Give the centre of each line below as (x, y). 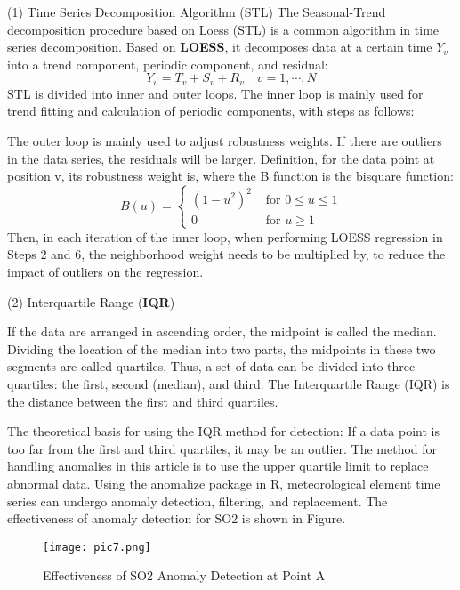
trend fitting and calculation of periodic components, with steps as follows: (211, 111)
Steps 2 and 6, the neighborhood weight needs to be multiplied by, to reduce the (226, 254)
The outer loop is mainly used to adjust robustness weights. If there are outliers (225, 141)
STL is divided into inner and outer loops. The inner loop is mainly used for (215, 93)
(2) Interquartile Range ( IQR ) (91, 301)
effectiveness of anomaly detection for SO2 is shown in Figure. (177, 518)
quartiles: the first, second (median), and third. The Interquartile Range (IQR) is (229, 384)
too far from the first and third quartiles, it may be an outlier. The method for (222, 448)
